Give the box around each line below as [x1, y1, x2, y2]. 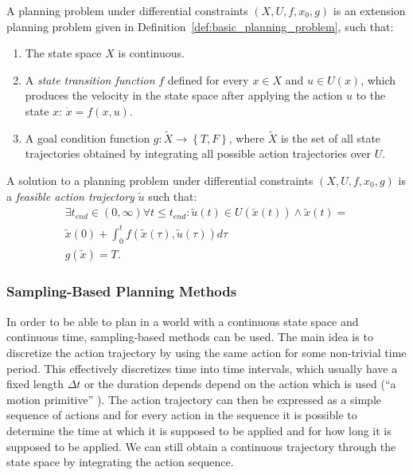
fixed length [6, 375, 64, 392]
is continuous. [118, 45, 185, 61]
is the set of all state [281, 129, 381, 146]
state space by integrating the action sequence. [6, 453, 234, 470]
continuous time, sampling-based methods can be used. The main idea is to [6, 328, 373, 345]
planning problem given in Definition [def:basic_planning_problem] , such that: [6, 18, 394, 34]
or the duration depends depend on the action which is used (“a [84, 375, 396, 392]
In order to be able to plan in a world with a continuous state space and [6, 312, 359, 329]
